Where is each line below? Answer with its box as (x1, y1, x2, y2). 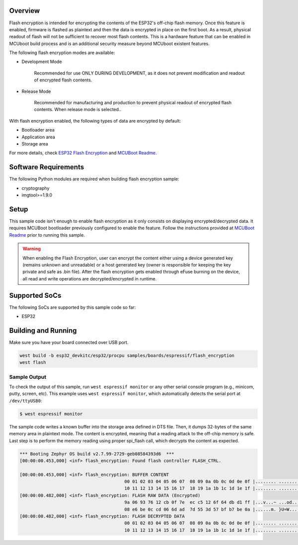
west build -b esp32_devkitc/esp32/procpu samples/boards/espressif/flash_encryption (19, 352, 234, 358)
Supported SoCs (9, 291, 62, 300)
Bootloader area (21, 127, 55, 133)
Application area (21, 134, 56, 140)
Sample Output (9, 373, 47, 380)
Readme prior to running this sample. (9, 232, 85, 238)
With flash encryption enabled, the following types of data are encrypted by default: (9, 118, 181, 124)
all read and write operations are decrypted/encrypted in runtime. (22, 275, 157, 281)
